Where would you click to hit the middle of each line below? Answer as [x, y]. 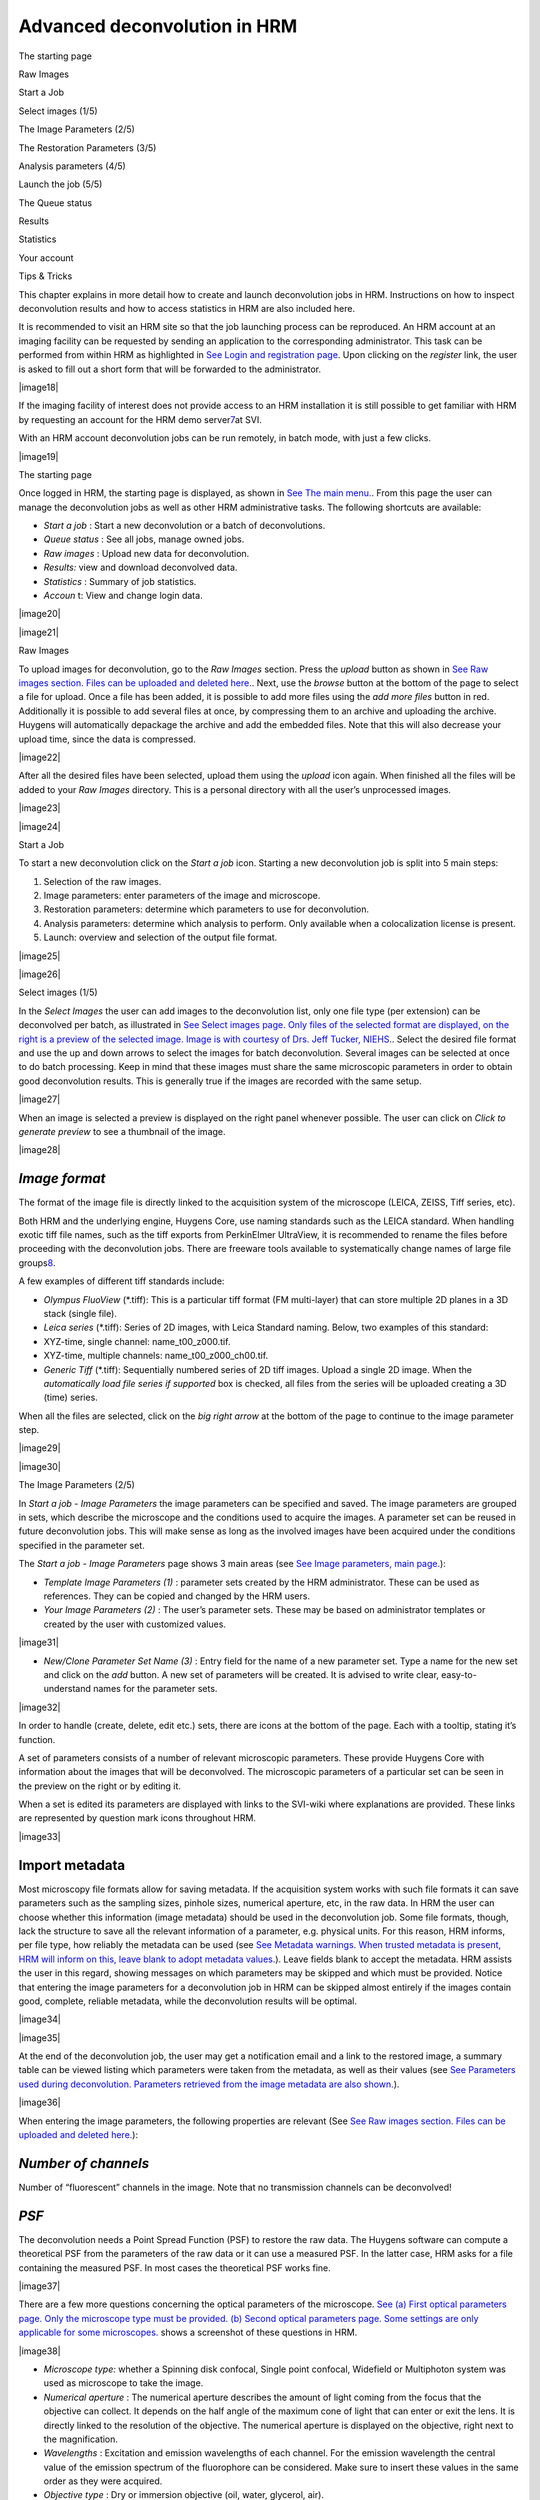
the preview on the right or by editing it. [100, 1786]
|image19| [38, 456]
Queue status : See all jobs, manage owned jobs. [144, 539]
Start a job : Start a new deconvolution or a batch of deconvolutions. [184, 526]
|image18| [38, 387]
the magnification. [81, 2439]
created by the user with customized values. [135, 1624]
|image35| [39, 2037]
